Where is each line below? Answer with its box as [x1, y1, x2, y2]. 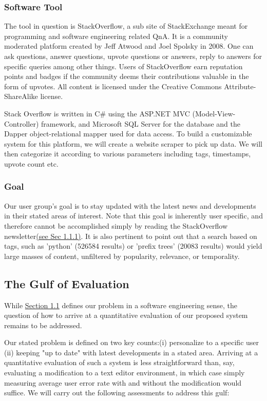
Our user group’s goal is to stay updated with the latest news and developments [4, 200, 256, 211]
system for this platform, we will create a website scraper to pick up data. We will [4, 138, 262, 149]
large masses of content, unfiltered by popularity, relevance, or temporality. [4, 250, 240, 261]
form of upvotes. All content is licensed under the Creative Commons [4, 81, 222, 91]
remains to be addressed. [4, 319, 82, 330]
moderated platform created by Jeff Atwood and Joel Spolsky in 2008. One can [4, 41, 254, 51]
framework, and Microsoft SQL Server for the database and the [41, 118, 240, 129]
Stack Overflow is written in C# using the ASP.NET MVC [4, 108, 190, 118]
